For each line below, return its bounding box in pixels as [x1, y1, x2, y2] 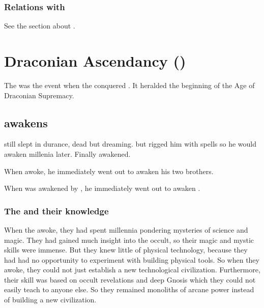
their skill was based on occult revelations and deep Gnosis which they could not [4, 274, 256, 285]
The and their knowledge [4, 204, 109, 217]
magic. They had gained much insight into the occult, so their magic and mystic [4, 234, 254, 245]
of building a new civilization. [4, 294, 97, 305]
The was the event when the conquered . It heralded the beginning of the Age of [4, 79, 255, 90]
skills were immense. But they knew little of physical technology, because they [4, 244, 248, 255]
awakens [4, 115, 48, 130]
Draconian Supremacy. [4, 90, 74, 100]
